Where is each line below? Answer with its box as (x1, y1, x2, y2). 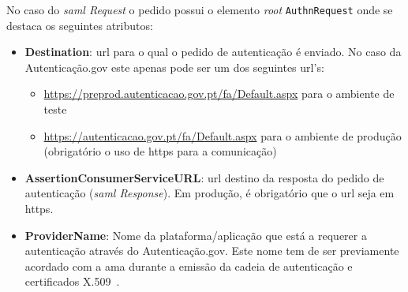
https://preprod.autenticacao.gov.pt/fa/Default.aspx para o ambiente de (43, 85, 395, 102)
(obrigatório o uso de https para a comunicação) (43, 143, 277, 159)
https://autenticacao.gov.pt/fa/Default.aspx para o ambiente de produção (43, 127, 402, 144)
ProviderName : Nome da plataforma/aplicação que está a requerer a (24, 226, 367, 243)
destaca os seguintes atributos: (6, 17, 153, 33)
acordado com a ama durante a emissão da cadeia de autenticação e (24, 257, 353, 274)
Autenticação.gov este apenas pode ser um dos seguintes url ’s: (24, 58, 324, 75)
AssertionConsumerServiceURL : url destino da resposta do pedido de (24, 169, 384, 185)
